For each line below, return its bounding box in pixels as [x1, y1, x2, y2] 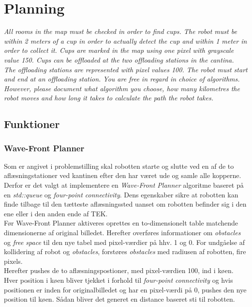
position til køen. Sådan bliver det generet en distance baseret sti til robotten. [4, 294, 235, 304]
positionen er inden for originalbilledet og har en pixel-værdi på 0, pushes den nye [4, 284, 247, 294]
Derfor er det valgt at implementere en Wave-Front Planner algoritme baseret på [4, 180, 244, 190]
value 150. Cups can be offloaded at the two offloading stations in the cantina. [4, 54, 234, 65]
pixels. [4, 256, 23, 266]
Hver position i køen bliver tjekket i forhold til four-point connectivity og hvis [4, 275, 233, 285]
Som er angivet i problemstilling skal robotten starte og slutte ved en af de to [4, 161, 234, 171]
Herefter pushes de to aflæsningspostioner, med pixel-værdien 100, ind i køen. [4, 265, 234, 275]
